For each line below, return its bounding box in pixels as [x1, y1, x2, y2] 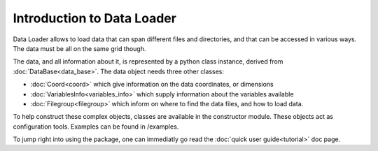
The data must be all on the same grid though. [13, 44, 146, 52]
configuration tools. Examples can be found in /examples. [13, 122, 179, 131]
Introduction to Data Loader [13, 10, 176, 26]
